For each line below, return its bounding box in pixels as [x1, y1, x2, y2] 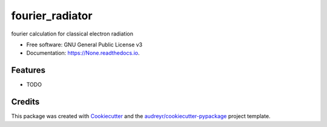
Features [11, 65, 45, 75]
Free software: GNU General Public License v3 [26, 41, 143, 48]
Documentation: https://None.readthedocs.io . [26, 49, 140, 57]
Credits [11, 97, 40, 107]
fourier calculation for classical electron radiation [11, 30, 133, 37]
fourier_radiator [11, 9, 93, 22]
